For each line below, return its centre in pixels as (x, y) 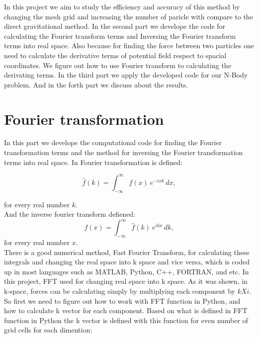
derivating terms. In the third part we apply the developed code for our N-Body (126, 75)
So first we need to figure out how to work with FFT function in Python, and (122, 300)
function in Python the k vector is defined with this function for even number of (126, 320)
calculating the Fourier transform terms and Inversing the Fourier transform (120, 36)
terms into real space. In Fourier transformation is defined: (93, 162)
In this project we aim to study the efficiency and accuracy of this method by (122, 6)
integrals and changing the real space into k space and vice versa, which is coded (127, 262)
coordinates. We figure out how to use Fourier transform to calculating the (118, 65)
